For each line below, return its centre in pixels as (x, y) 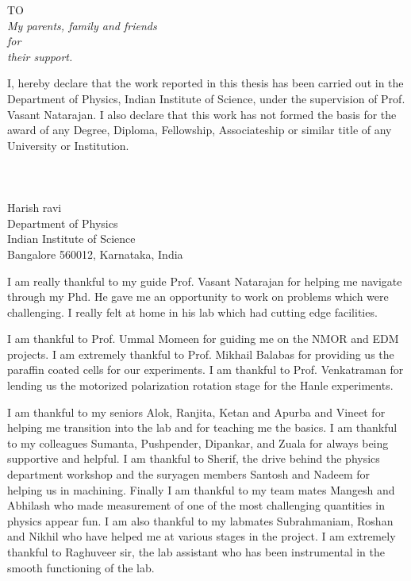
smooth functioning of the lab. (81, 567)
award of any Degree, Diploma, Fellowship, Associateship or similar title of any (200, 130)
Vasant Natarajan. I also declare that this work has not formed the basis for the (202, 114)
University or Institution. (68, 145)
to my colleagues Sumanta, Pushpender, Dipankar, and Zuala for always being (198, 442)
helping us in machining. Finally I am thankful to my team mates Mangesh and (201, 489)
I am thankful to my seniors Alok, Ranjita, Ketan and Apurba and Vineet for (196, 412)
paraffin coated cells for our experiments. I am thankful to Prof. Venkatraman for (205, 369)
